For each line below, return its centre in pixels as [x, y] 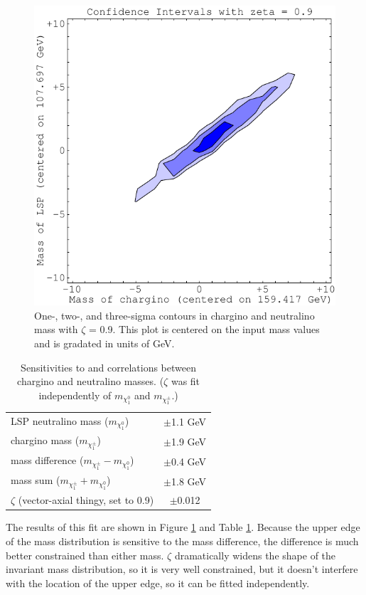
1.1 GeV [189, 422]
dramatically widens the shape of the [255, 555]
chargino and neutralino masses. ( [91, 381]
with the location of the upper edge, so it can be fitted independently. [158, 583]
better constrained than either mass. [85, 555]
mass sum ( [36, 480]
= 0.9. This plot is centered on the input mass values [204, 329]
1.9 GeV [189, 441]
